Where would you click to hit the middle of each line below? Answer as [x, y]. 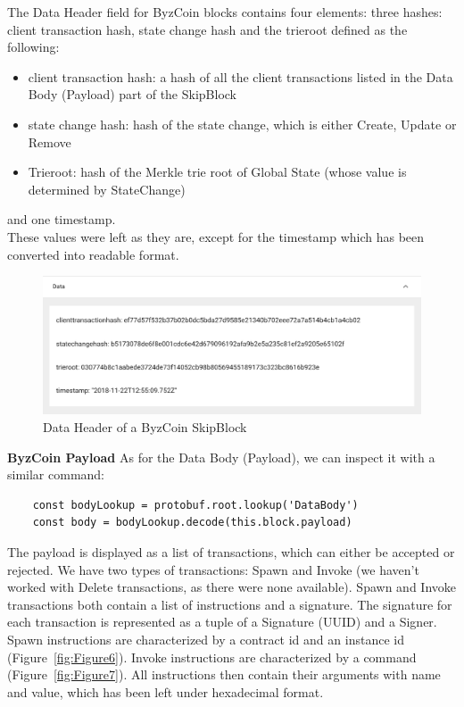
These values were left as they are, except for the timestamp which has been [216, 236]
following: [33, 47]
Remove [50, 141]
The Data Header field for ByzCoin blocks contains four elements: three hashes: [225, 12]
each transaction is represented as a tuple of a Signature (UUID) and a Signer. [222, 622]
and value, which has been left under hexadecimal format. [166, 691]
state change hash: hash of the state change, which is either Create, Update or [242, 124]
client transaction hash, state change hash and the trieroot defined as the [207, 29]
